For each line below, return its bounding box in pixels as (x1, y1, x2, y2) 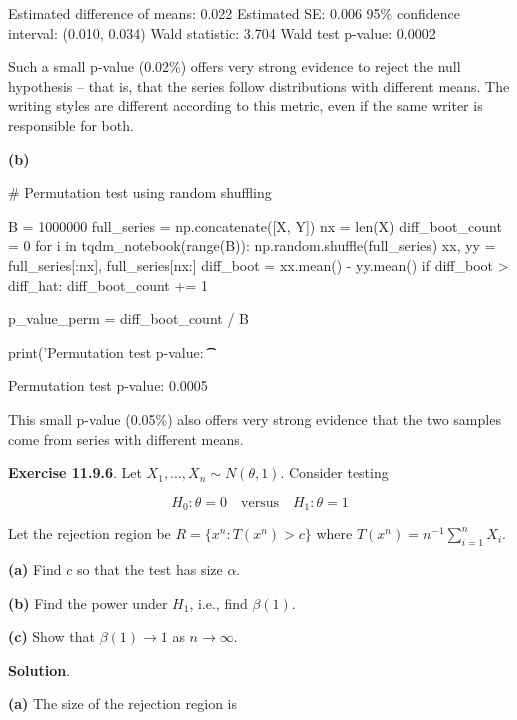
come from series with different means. (8, 428, 244, 449)
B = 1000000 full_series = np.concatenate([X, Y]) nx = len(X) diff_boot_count (8, 215, 502, 236)
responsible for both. (8, 114, 134, 135)
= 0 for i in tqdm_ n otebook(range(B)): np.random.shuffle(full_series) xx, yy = (8, 235, 496, 256)
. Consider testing (280, 462, 389, 483)
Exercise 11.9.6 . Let (8, 462, 142, 483)
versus (241, 495, 279, 510)
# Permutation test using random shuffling (8, 182, 272, 203)
